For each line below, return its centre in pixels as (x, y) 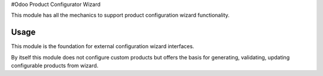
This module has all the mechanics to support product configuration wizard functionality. (120, 15)
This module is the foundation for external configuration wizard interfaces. (103, 46)
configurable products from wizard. (55, 66)
